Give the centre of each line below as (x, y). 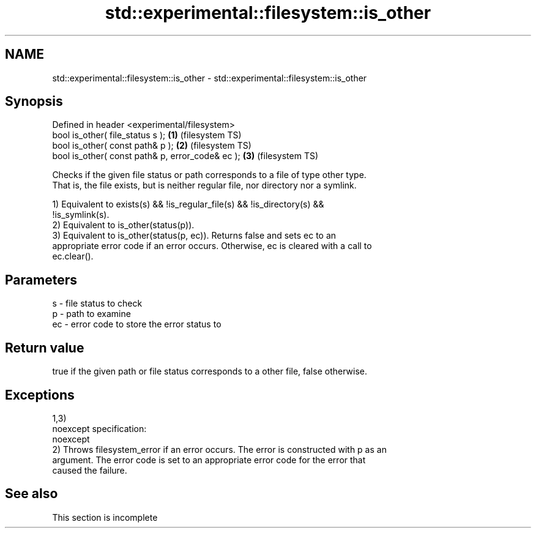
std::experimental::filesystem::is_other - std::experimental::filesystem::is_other (210, 78)
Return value (45, 348)
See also (32, 494)
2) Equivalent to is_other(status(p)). (123, 225)
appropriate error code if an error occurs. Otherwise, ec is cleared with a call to (212, 246)
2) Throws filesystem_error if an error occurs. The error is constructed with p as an (219, 449)
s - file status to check (97, 304)
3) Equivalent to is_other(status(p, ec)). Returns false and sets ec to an (194, 236)
